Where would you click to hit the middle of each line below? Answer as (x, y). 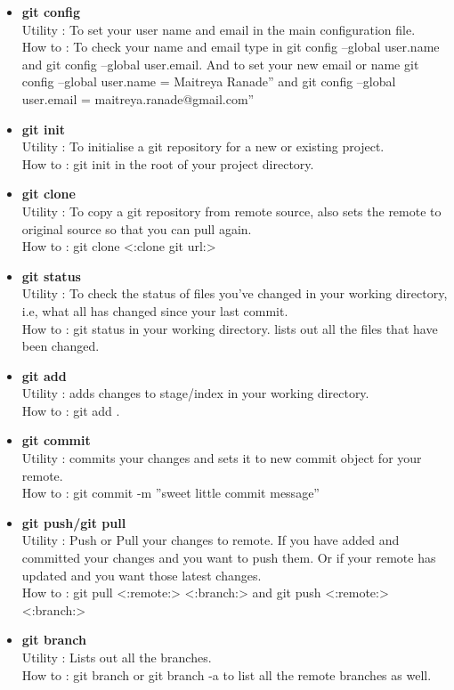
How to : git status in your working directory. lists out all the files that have (230, 328)
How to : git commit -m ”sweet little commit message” (170, 493)
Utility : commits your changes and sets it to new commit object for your (222, 458)
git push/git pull (74, 522)
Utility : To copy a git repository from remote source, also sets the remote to (231, 211)
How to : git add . (71, 410)
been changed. (61, 346)
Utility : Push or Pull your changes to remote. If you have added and (211, 540)
